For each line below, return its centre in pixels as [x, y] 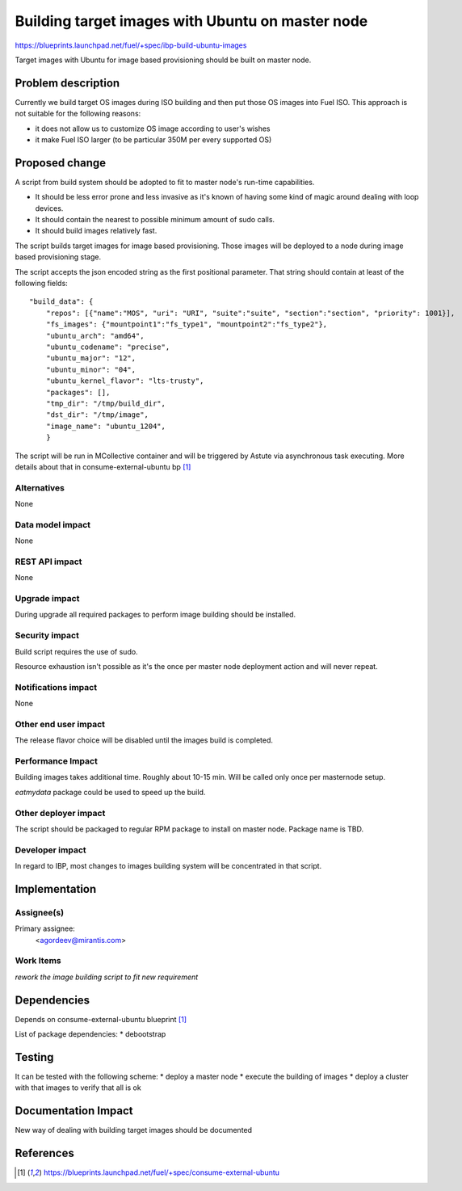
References [44, 1153]
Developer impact [50, 850]
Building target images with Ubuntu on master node [191, 21]
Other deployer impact [60, 813]
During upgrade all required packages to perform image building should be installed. [155, 615]
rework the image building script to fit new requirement [107, 977]
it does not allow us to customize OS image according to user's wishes [153, 128]
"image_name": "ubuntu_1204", [105, 426]
